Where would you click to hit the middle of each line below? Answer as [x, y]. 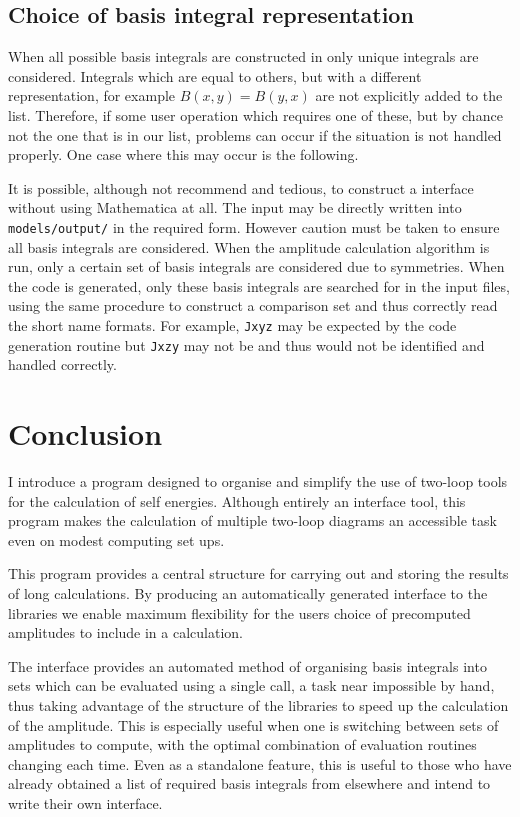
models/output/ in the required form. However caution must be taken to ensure [254, 226]
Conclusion [85, 433]
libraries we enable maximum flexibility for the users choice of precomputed [239, 612]
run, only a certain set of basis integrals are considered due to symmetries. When [256, 266]
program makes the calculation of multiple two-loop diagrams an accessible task [252, 520]
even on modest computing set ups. [116, 539]
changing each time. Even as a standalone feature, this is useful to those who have [260, 763]
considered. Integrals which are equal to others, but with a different [215, 75]
